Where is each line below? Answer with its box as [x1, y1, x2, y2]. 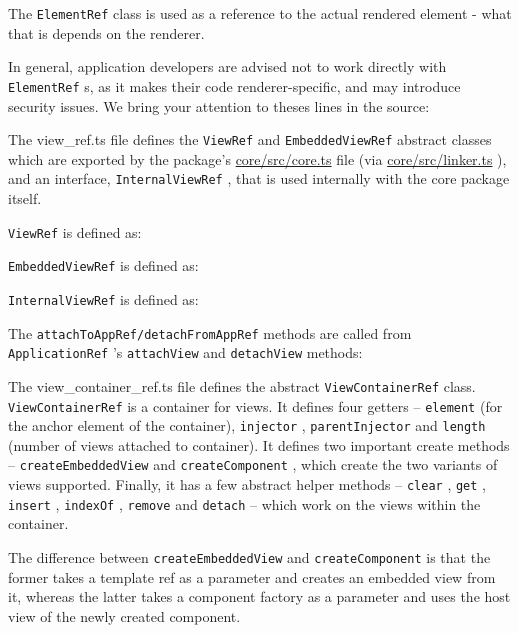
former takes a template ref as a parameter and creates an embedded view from [8, 566, 496, 587]
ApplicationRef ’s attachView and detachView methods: [8, 342, 363, 363]
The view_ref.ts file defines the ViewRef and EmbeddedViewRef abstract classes [8, 129, 492, 150]
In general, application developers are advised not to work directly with [8, 56, 447, 77]
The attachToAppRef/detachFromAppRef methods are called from [8, 322, 412, 343]
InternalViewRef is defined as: [8, 288, 199, 309]
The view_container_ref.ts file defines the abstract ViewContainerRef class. [8, 375, 476, 396]
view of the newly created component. [8, 605, 241, 626]
